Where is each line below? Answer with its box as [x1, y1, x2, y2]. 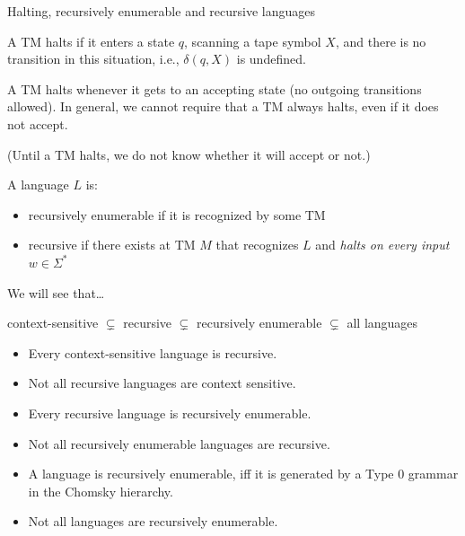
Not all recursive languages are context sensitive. [28, 373, 296, 392]
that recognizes [215, 235, 299, 254]
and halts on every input [315, 235, 450, 254]
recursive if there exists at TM [28, 235, 196, 254]
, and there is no [335, 31, 426, 50]
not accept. [7, 114, 68, 133]
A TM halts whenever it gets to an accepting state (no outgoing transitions [7, 79, 422, 98]
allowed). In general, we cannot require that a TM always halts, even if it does [7, 97, 439, 116]
